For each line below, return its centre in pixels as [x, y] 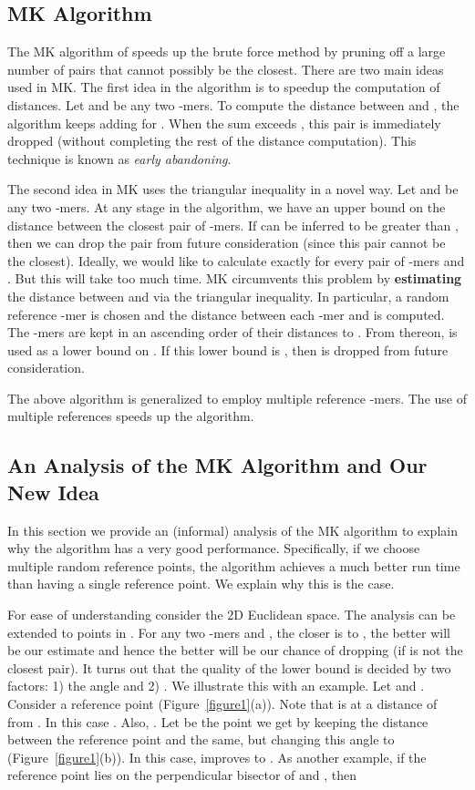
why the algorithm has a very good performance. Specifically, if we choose [214, 548]
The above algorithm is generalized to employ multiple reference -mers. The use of [237, 398]
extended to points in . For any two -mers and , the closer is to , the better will [229, 632]
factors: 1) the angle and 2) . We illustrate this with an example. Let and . [216, 686]
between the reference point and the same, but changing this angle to [201, 739]
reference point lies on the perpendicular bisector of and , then [182, 775]
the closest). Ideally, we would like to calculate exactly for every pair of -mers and [236, 260]
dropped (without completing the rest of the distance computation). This [212, 141]
